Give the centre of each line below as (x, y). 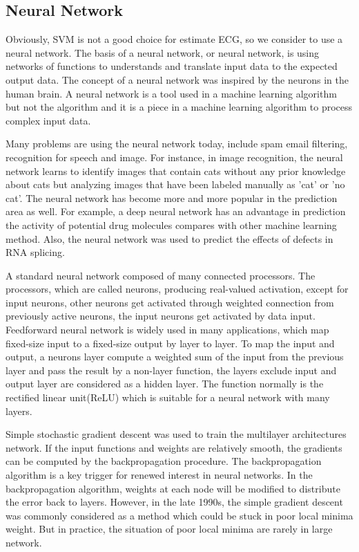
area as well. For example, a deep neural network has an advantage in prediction (176, 211)
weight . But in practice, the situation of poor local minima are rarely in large (169, 529)
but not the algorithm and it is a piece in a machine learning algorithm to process (179, 107)
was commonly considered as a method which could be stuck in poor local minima (179, 515)
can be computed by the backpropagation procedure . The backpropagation (164, 461)
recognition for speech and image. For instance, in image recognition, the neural (174, 157)
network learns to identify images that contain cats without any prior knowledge (176, 171)
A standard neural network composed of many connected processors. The (161, 275)
